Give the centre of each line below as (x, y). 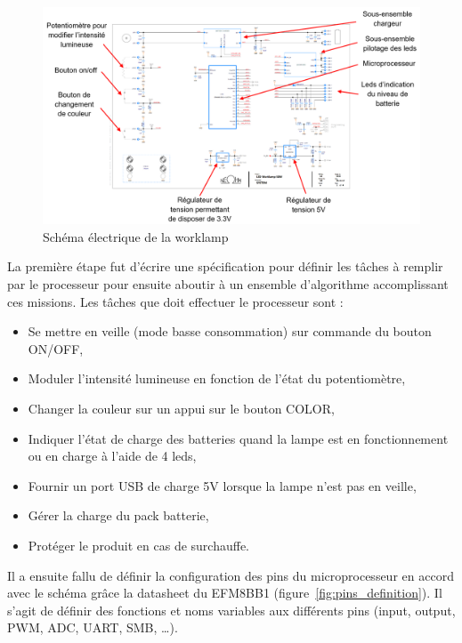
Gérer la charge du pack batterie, (118, 515)
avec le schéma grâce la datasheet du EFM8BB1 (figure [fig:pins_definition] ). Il (225, 593)
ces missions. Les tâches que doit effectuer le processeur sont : (175, 301)
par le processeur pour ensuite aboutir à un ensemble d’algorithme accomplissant (228, 284)
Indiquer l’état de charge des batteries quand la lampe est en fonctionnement (238, 438)
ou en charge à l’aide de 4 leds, (112, 456)
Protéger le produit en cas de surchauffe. (139, 546)
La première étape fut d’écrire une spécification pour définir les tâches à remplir (225, 266)
